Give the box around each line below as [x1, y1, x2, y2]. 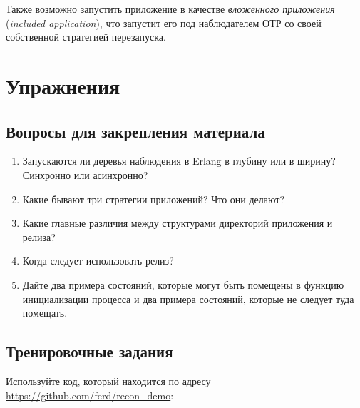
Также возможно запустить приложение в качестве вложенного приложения [6, 1, 335, 16]
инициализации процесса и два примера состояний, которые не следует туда [22, 291, 354, 306]
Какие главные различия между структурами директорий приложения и [22, 215, 333, 230]
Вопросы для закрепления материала [6, 120, 265, 142]
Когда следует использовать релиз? [22, 253, 174, 268]
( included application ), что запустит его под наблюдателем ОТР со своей [6, 15, 322, 30]
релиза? [22, 229, 56, 244]
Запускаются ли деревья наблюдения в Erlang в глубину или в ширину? [22, 153, 336, 168]
